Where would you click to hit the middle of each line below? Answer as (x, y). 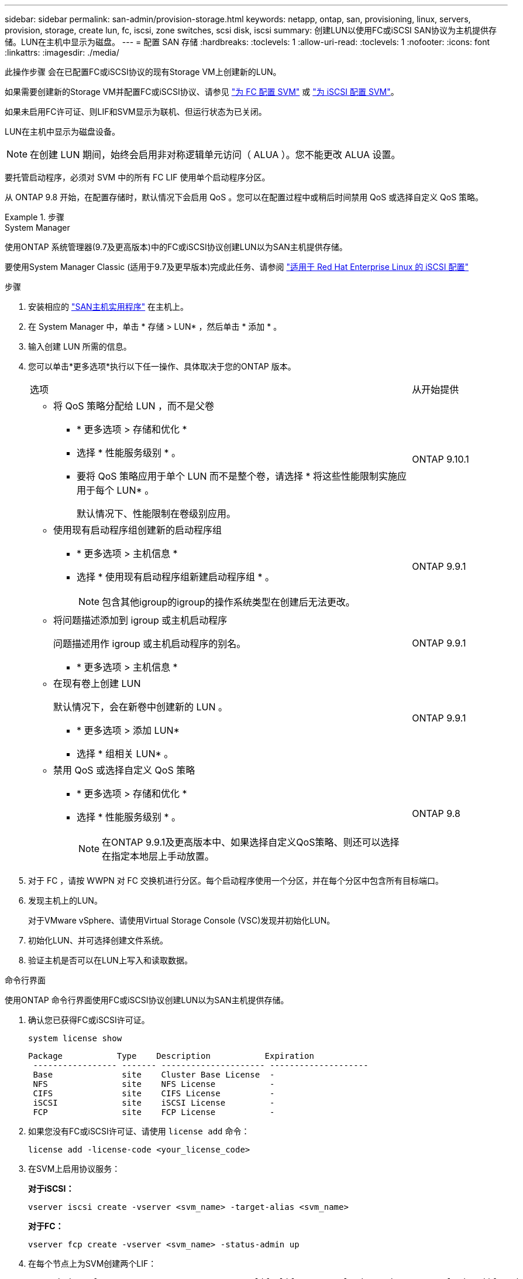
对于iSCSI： (51, 1189)
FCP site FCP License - (154, 1112)
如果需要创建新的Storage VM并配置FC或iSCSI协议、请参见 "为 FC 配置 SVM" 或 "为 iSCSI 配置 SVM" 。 (202, 92)
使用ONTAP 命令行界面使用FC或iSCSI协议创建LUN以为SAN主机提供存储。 (147, 1000)
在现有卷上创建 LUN (97, 683)
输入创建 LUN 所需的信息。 (80, 346)
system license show (75, 1038)
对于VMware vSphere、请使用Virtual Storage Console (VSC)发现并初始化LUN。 (182, 920)
